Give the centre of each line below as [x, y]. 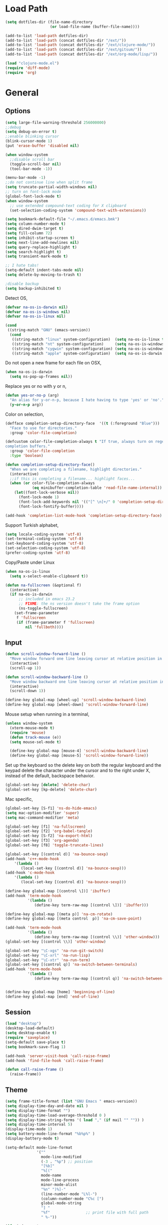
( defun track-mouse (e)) [35, 737]
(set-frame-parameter [36, 613]
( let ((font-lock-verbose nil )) [47, 493]
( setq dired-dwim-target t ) [34, 229]
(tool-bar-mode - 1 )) [31, 169]
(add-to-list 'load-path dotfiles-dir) [47, 35]
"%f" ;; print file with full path [95, 1213]
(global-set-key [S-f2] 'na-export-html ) [49, 836]
